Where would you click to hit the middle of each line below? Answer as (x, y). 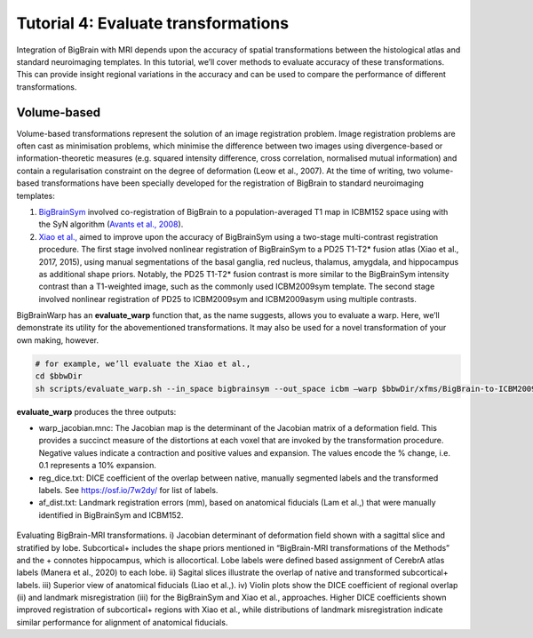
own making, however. (58, 340)
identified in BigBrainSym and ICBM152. (111, 514)
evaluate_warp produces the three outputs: (96, 411)
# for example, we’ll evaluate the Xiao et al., (143, 363)
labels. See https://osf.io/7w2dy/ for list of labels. (128, 490)
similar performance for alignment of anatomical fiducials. (122, 622)
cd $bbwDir (59, 376)
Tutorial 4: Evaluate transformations (152, 23)
